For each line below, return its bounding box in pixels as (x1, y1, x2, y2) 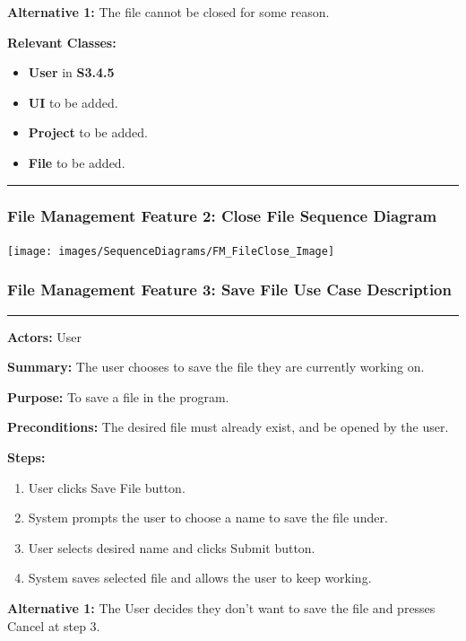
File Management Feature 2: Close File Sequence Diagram (7, 205, 437, 227)
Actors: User (7, 327, 82, 346)
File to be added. (28, 153, 125, 171)
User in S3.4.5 (28, 63, 115, 82)
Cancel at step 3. (7, 616, 100, 635)
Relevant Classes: (7, 32, 116, 51)
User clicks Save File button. (28, 478, 186, 496)
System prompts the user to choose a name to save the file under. (28, 508, 388, 527)
